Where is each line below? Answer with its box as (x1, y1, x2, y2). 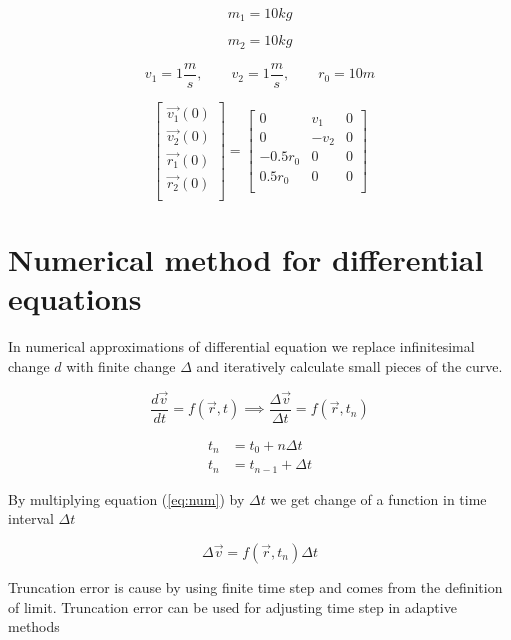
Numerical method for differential (8, 239, 484, 280)
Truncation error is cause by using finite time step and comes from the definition (8, 576, 503, 597)
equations (8, 278, 142, 319)
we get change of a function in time (270, 488, 487, 509)
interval (8, 508, 54, 529)
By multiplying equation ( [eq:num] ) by (8, 488, 245, 509)
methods (8, 616, 60, 637)
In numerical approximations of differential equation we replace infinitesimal (8, 336, 475, 357)
